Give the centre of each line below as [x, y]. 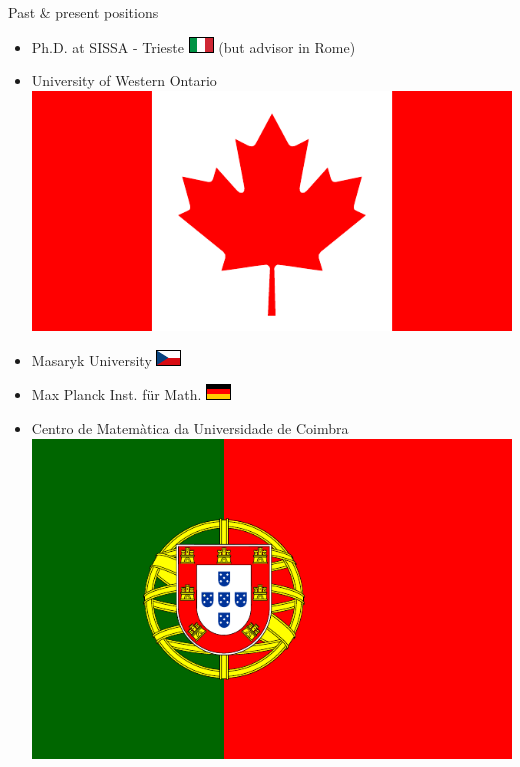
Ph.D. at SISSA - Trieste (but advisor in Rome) [193, 46]
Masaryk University [91, 359]
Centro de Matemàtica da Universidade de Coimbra [190, 428]
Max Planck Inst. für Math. [116, 394]
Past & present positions [83, 12]
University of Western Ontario [124, 80]
